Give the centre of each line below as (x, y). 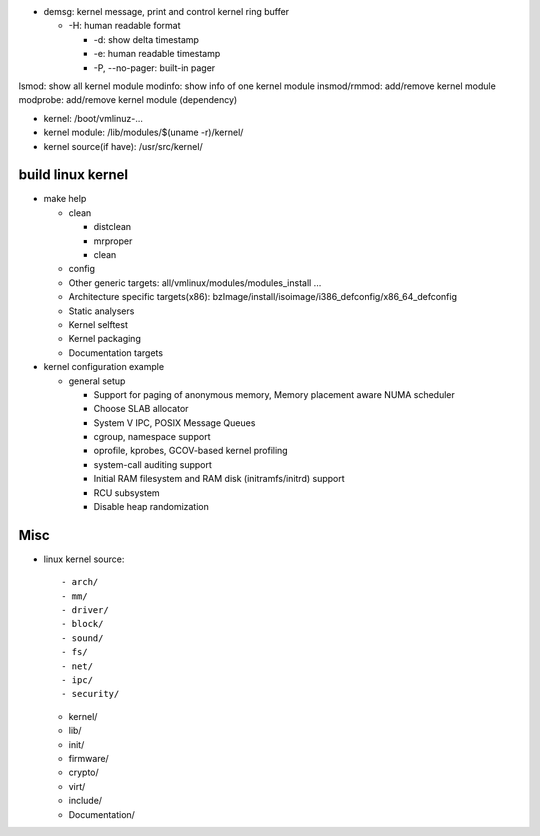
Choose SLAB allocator (141, 409)
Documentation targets (116, 352)
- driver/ (85, 610)
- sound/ (82, 638)
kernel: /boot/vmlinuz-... (93, 118)
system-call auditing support (152, 464)
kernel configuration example (104, 367)
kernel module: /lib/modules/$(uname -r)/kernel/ (143, 132)
